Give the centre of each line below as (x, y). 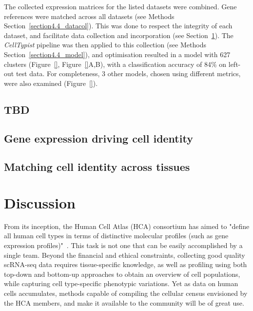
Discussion (40, 202)
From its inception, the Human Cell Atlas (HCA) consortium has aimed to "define (127, 226)
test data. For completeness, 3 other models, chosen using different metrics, (128, 73)
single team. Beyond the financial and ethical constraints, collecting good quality (125, 255)
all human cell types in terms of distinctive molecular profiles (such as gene (116, 236)
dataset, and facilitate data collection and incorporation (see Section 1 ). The (119, 35)
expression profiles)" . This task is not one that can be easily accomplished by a (123, 245)
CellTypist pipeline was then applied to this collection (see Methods (105, 45)
